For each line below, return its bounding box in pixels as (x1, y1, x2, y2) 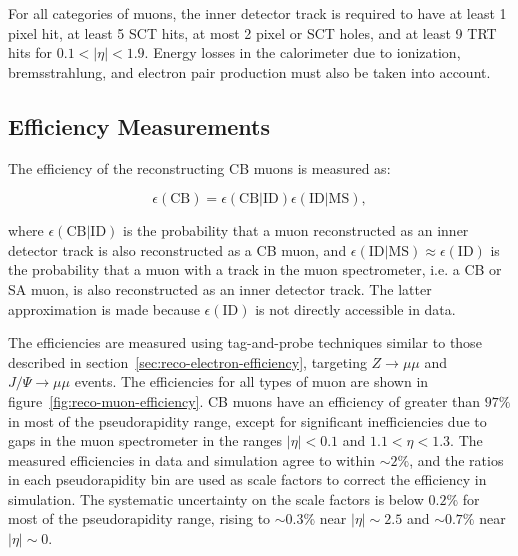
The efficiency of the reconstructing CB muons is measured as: (8, 157, 391, 178)
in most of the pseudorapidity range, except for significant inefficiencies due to (8, 410, 487, 431)
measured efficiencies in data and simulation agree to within (8, 449, 376, 470)
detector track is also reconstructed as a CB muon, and (8, 239, 347, 260)
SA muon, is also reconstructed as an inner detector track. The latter (8, 278, 432, 299)
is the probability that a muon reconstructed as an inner (123, 220, 469, 241)
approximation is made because (8, 298, 200, 319)
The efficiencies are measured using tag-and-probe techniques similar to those (8, 332, 482, 353)
